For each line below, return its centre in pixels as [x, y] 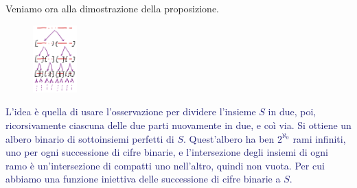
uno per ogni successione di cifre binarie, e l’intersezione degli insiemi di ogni [167, 152]
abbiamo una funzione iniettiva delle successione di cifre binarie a [143, 179]
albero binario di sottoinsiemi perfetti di [90, 138]
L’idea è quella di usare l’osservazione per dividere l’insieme [131, 111]
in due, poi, [292, 111]
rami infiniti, [319, 138]
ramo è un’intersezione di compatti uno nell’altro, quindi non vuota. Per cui [165, 165]
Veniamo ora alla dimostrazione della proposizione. [113, 8]
